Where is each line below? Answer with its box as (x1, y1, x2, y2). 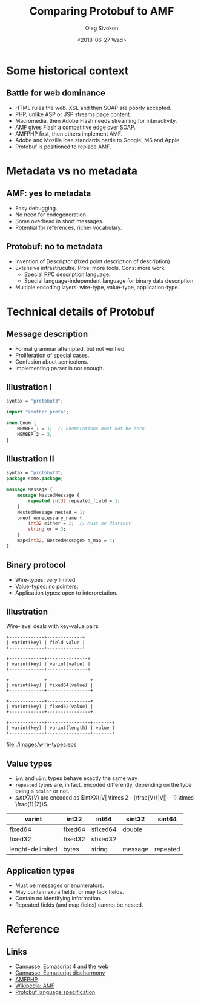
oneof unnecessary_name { (17, 515, 83, 521)
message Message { (6, 486, 53, 493)
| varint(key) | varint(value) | (6, 661, 91, 667)
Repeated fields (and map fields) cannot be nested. (15, 901, 143, 908)
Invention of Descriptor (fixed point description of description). (15, 257, 172, 265)
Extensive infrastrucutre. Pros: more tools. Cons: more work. (15, 264, 166, 271)
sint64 (157, 815, 177, 823)
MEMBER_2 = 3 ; (17, 431, 53, 437)
